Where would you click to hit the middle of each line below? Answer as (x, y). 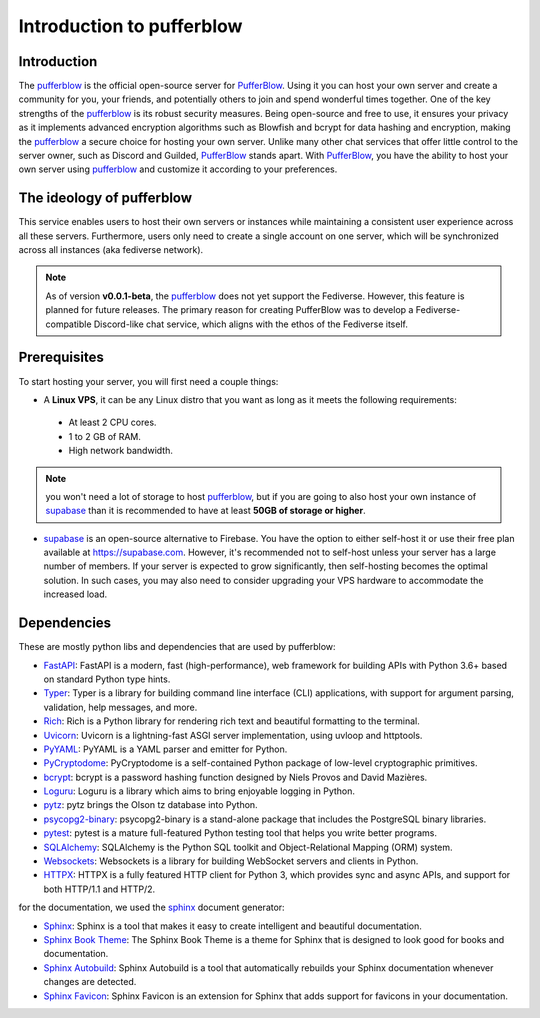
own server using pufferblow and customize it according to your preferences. (178, 169)
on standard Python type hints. (107, 679)
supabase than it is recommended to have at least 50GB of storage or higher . (205, 511)
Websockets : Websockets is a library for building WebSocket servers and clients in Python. (231, 861)
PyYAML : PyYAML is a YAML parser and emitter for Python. (165, 749)
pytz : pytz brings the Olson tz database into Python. (151, 805)
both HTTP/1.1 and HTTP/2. (99, 889)
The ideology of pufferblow (105, 198)
